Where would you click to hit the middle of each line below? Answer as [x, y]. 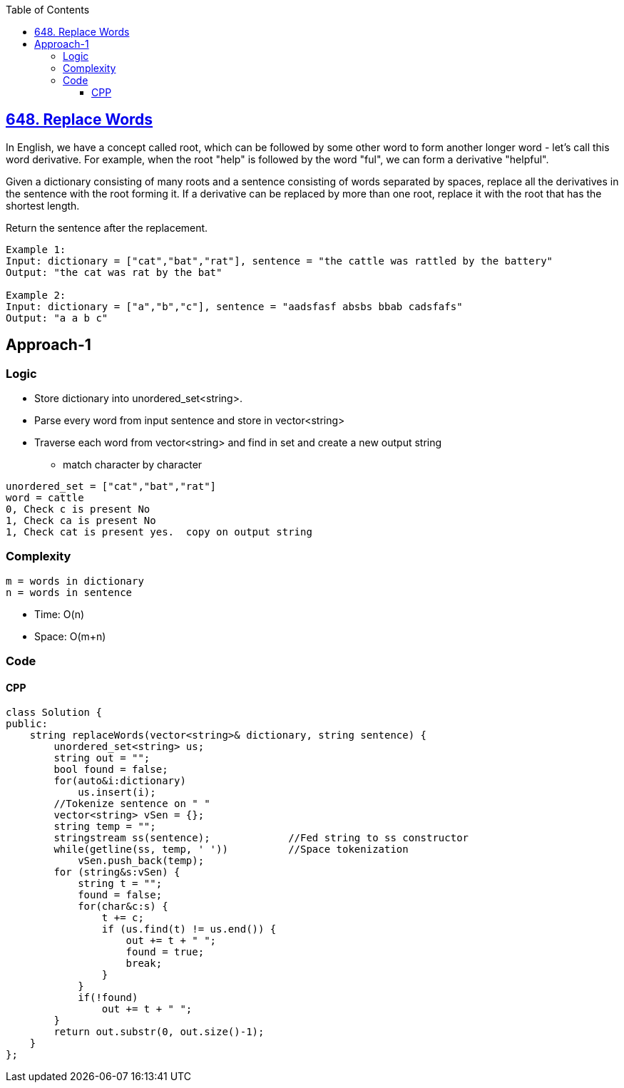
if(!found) [108, 998]
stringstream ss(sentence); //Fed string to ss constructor [261, 838]
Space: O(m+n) [70, 636]
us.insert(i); [117, 792]
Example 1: [36, 249]
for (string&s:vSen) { [117, 872]
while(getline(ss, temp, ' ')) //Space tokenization [231, 850]
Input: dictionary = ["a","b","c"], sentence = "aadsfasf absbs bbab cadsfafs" [234, 306]
